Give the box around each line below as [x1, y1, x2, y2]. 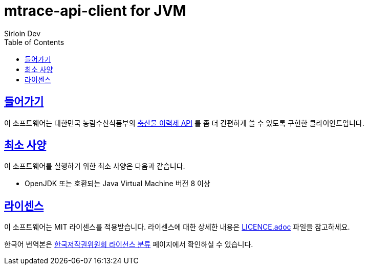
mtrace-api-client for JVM [4, 2, 186, 19]
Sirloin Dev [4, 29, 41, 38]
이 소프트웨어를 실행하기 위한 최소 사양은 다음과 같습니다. [4, 162, 185, 171]
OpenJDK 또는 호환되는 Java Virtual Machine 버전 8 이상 [25, 179, 210, 188]
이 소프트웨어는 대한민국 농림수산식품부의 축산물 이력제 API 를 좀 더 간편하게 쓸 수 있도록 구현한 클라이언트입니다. [4, 118, 364, 127]
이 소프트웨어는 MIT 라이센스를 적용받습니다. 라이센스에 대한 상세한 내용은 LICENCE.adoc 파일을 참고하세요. [4, 222, 350, 232]
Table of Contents [4, 37, 64, 47]
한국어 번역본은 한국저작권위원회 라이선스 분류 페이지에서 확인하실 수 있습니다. [4, 240, 253, 249]
